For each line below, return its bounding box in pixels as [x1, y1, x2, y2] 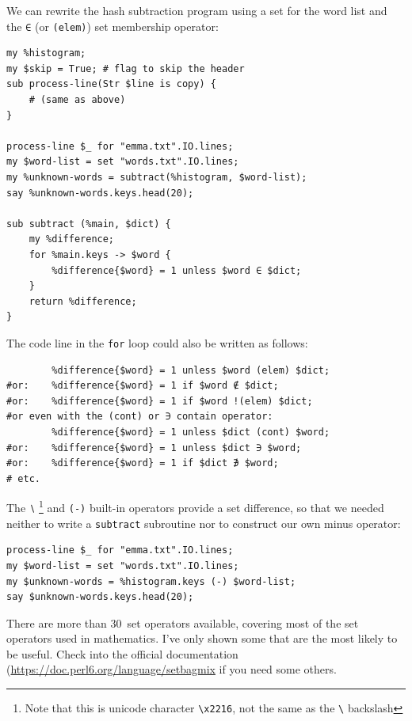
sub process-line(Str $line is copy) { [6, 78, 216, 90]
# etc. [6, 472, 40, 484]
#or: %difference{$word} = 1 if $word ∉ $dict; [6, 380, 279, 392]
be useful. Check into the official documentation [6, 645, 238, 662]
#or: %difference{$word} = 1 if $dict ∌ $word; [6, 457, 279, 469]
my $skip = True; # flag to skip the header [6, 63, 245, 74]
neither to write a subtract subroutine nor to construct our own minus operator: [6, 514, 401, 531]
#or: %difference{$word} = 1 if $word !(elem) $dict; [6, 395, 313, 407]
